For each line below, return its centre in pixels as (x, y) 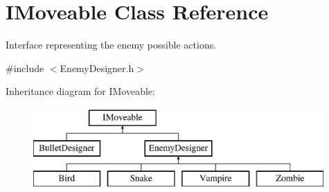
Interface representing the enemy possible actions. (111, 45)
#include (25, 68)
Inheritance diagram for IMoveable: (80, 91)
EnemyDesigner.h (97, 68)
